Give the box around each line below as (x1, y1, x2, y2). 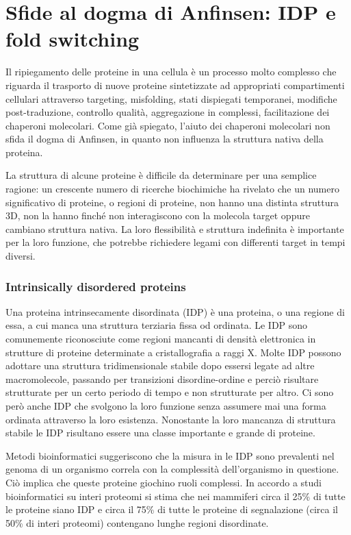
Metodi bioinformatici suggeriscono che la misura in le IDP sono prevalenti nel (5, 448, 335, 462)
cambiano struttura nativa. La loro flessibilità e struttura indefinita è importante (5, 221, 344, 236)
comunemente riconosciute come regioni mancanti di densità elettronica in (5, 332, 316, 346)
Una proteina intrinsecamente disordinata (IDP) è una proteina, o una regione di (5, 304, 345, 319)
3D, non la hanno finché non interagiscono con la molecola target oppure (5, 208, 310, 223)
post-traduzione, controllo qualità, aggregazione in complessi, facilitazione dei (5, 105, 330, 119)
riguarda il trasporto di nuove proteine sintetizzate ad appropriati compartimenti (5, 77, 345, 92)
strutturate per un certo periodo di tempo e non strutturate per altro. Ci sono (5, 385, 334, 399)
